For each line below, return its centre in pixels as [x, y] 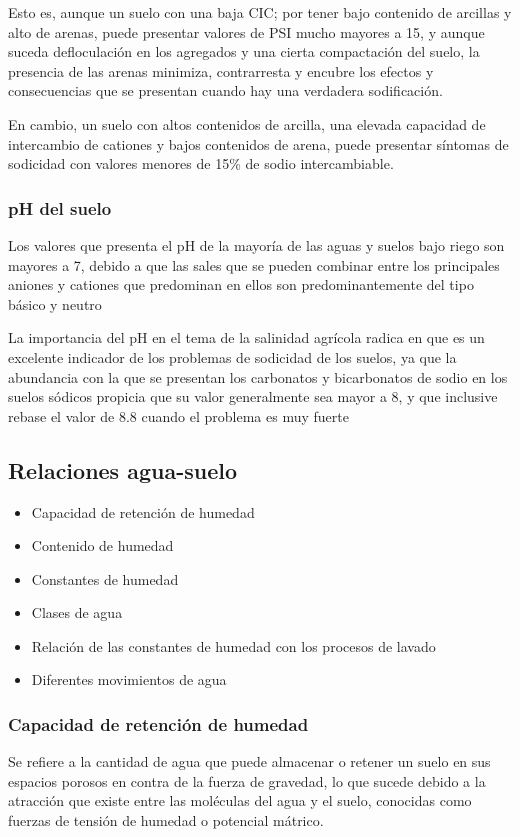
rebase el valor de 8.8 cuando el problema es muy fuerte [178, 415]
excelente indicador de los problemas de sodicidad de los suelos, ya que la [232, 356]
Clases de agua [77, 612]
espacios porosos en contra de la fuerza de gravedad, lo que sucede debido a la [247, 780]
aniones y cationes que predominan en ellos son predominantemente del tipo [241, 284]
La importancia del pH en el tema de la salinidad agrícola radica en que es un [246, 337]
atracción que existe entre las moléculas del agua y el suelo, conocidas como [240, 800]
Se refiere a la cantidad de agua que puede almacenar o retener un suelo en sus [249, 761]
